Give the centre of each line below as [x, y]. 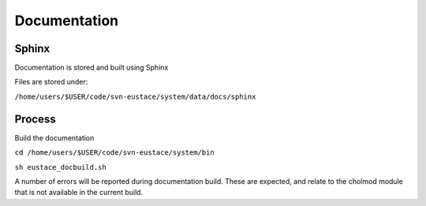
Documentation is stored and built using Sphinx [92, 68]
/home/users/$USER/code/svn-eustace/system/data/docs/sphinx [135, 96]
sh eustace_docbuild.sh [60, 167]
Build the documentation [54, 137]
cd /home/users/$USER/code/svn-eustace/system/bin [114, 153]
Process [35, 119]
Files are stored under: [51, 82]
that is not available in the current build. [79, 193]
